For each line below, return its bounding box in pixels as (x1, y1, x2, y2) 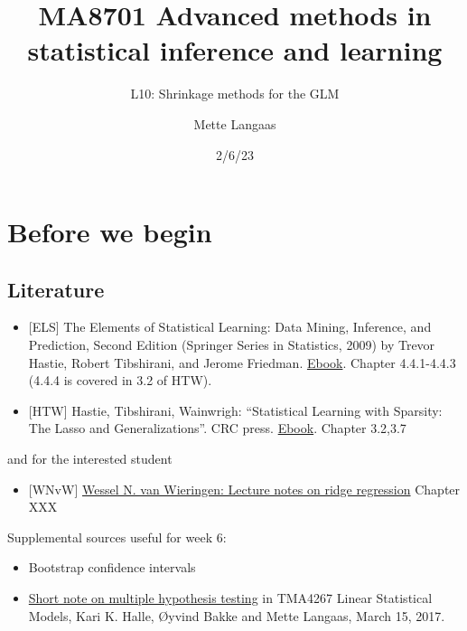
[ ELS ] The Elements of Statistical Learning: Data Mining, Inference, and (28, 317, 432, 336)
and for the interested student (7, 449, 173, 468)
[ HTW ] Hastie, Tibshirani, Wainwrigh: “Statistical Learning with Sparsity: (28, 400, 443, 419)
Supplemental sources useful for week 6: (7, 527, 227, 546)
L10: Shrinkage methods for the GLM (130, 84, 340, 103)
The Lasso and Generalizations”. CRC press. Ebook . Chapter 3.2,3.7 (28, 419, 406, 438)
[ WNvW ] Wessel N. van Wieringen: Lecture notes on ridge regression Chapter (28, 479, 461, 498)
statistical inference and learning (27, 32, 443, 69)
